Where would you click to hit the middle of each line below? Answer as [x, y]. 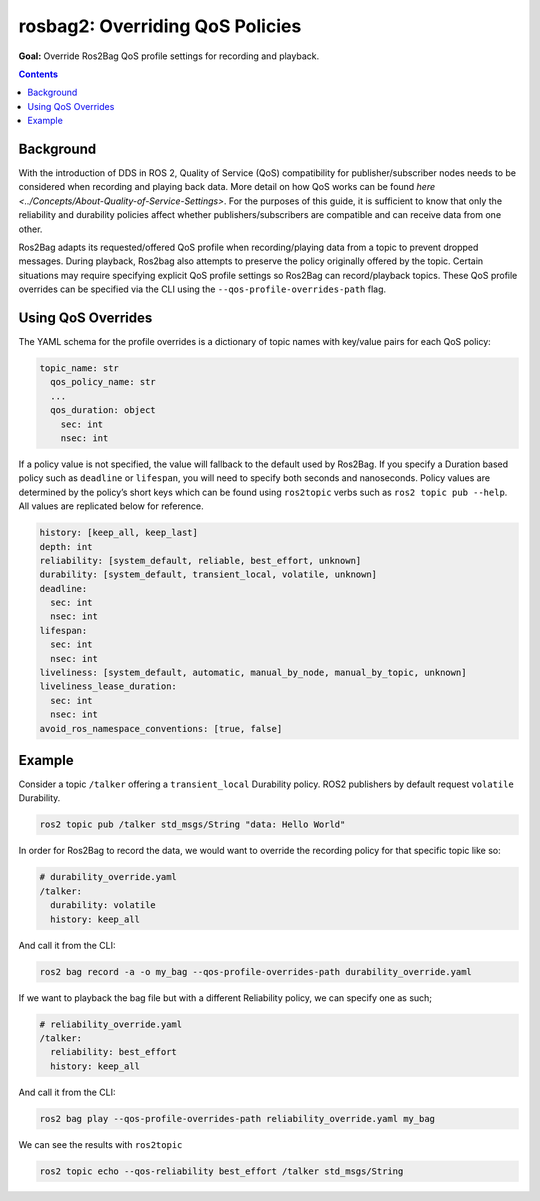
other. [30, 229]
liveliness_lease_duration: [108, 686]
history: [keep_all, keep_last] [119, 533]
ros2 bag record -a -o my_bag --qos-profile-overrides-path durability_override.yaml [255, 971]
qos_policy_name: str [103, 382]
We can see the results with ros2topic [100, 1144]
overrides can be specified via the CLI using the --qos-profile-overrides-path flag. [202, 289]
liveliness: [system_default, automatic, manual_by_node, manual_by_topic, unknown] [253, 673]
